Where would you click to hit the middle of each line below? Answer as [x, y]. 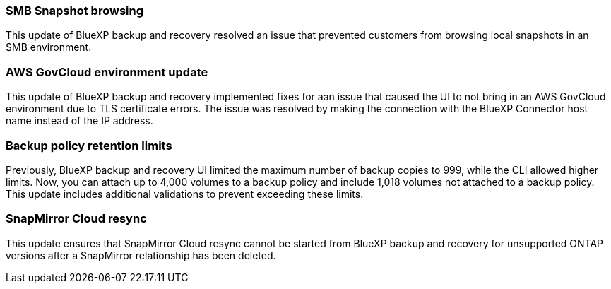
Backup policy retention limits [89, 145]
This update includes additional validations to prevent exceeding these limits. [185, 194]
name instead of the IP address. [79, 121]
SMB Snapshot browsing [75, 11]
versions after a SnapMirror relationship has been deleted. [141, 255]
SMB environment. [49, 47]
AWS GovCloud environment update [107, 72]
